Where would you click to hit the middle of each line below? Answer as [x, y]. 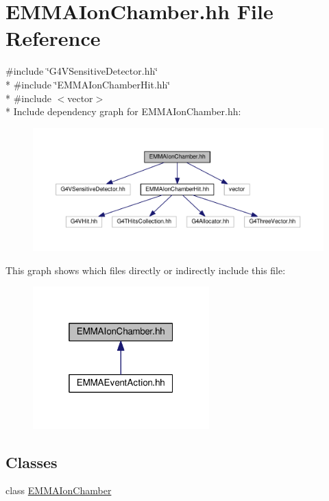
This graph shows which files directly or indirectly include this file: [146, 270]
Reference [53, 38]
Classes [32, 462]
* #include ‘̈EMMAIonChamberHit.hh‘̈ [88, 84]
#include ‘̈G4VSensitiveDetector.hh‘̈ [82, 71]
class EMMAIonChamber [59, 490]
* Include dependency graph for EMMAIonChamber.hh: [123, 111]
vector [80, 98]
